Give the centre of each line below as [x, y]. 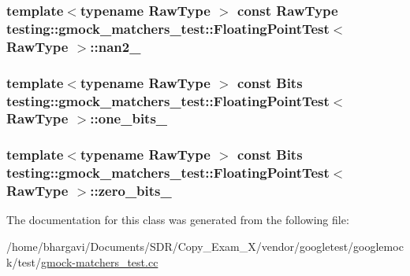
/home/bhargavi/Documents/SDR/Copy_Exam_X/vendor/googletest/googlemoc [205, 247]
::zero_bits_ [131, 191]
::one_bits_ [129, 118]
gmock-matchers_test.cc [100, 261]
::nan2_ [116, 46]
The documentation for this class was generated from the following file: [178, 220]
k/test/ [24, 261]
